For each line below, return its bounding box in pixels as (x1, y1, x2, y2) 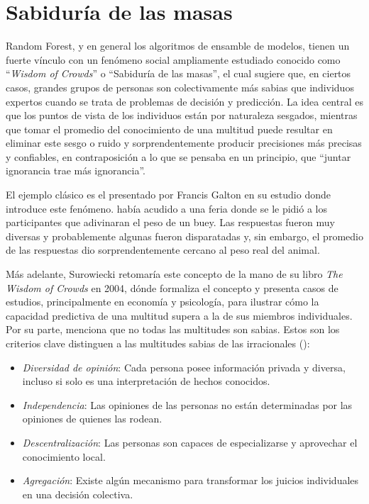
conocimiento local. (22, 449, 106, 464)
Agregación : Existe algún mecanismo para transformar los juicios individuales (22, 473, 359, 488)
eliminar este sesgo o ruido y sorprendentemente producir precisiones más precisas (6, 135, 362, 150)
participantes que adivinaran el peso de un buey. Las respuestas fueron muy (6, 215, 336, 230)
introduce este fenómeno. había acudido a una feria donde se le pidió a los (6, 201, 327, 215)
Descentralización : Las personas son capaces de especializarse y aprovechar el (22, 435, 358, 449)
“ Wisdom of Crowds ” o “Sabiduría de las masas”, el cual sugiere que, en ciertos (6, 66, 351, 81)
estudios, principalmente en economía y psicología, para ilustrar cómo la (6, 294, 319, 309)
